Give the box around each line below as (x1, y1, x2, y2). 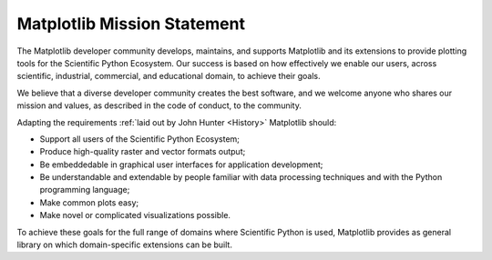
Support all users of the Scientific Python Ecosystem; (39, 133, 241, 145)
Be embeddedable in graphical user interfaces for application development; (39, 159, 323, 170)
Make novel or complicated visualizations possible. (39, 210, 231, 221)
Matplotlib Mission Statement (16, 14, 246, 34)
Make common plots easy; (39, 196, 139, 208)
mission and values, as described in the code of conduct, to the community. (16, 100, 302, 111)
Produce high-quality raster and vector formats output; (39, 146, 246, 157)
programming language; (39, 185, 130, 195)
